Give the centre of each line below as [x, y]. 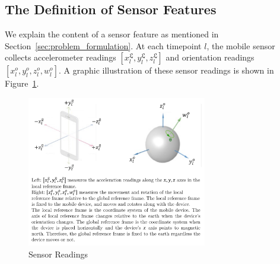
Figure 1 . [22, 83]
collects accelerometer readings [61, 57]
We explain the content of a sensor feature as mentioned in [112, 34]
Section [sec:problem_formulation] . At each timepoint [103, 45]
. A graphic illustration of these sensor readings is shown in [166, 70]
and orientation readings [210, 57]
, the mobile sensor [241, 45]
